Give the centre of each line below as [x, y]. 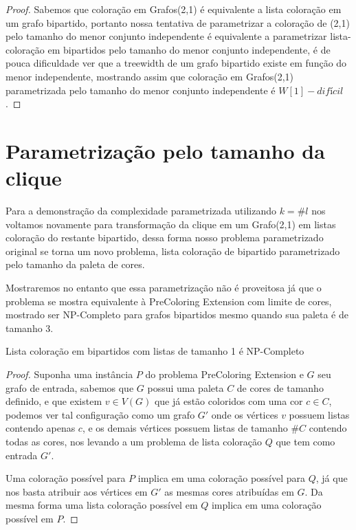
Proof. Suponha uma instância [69, 374]
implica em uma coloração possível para [222, 478]
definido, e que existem [54, 401]
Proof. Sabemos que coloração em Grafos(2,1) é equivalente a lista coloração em [174, 9]
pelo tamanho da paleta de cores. [75, 264]
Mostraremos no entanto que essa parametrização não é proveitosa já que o [164, 288]
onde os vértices [245, 414]
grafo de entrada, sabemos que [70, 387]
